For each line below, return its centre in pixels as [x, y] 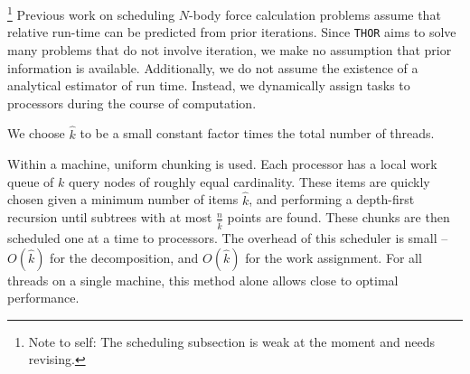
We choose [36, 133]
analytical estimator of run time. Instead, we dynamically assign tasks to [209, 85]
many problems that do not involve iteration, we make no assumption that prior [230, 49]
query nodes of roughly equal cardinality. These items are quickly [249, 181]
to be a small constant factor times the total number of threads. [257, 133]
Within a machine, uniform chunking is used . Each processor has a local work [222, 164]
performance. [43, 298]
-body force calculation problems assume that [315, 14]
